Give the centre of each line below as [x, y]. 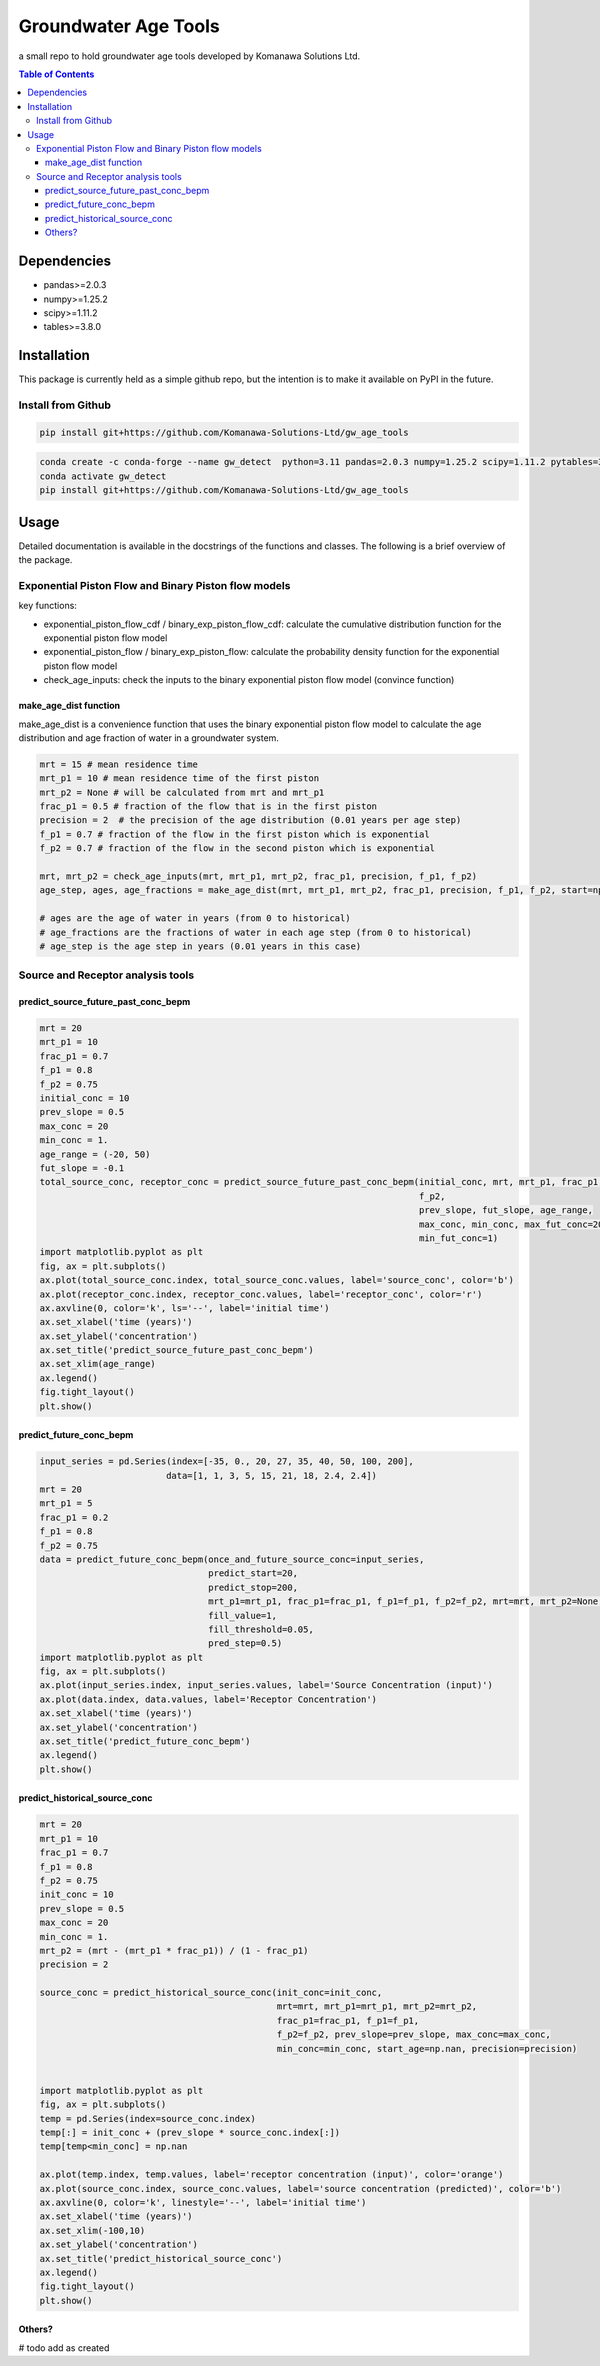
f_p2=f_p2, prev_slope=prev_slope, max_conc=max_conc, [414, 2034]
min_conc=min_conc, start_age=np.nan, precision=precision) [427, 2048]
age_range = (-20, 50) [95, 1154]
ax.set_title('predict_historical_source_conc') [161, 2258]
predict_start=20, [253, 1573]
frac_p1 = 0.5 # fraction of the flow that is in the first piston [208, 806]
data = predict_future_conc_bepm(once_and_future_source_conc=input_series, [232, 1559]
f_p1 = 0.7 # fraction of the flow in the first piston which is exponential [234, 834]
